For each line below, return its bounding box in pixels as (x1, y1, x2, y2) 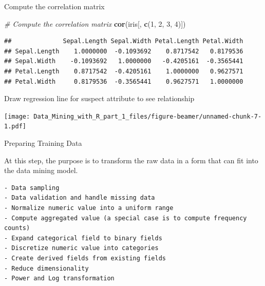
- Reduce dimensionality (4, 264, 89, 272)
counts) (4, 224, 30, 232)
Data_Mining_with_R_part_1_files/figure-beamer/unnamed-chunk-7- (33, 112, 262, 120)
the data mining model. (4, 165, 78, 176)
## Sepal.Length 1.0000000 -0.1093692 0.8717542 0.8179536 (4, 47, 243, 55)
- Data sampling (4, 184, 60, 192)
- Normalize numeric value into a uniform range (4, 204, 174, 212)
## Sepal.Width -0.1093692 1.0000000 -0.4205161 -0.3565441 (4, 58, 243, 65)
